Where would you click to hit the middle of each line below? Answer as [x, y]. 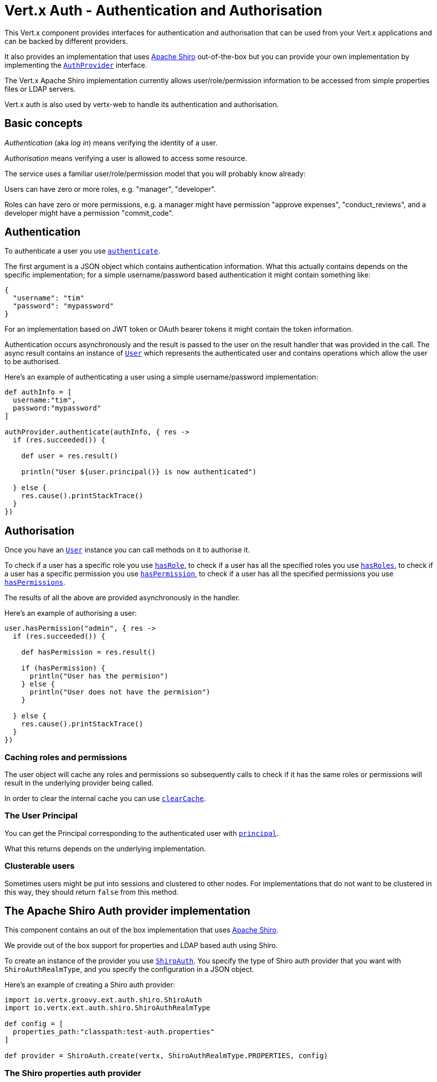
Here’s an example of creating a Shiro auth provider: [90, 985]
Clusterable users [40, 866]
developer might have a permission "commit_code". [89, 213]
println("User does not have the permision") [120, 692]
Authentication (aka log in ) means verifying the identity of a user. [111, 142]
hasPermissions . [35, 582]
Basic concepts [44, 124]
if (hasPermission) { [63, 668]
